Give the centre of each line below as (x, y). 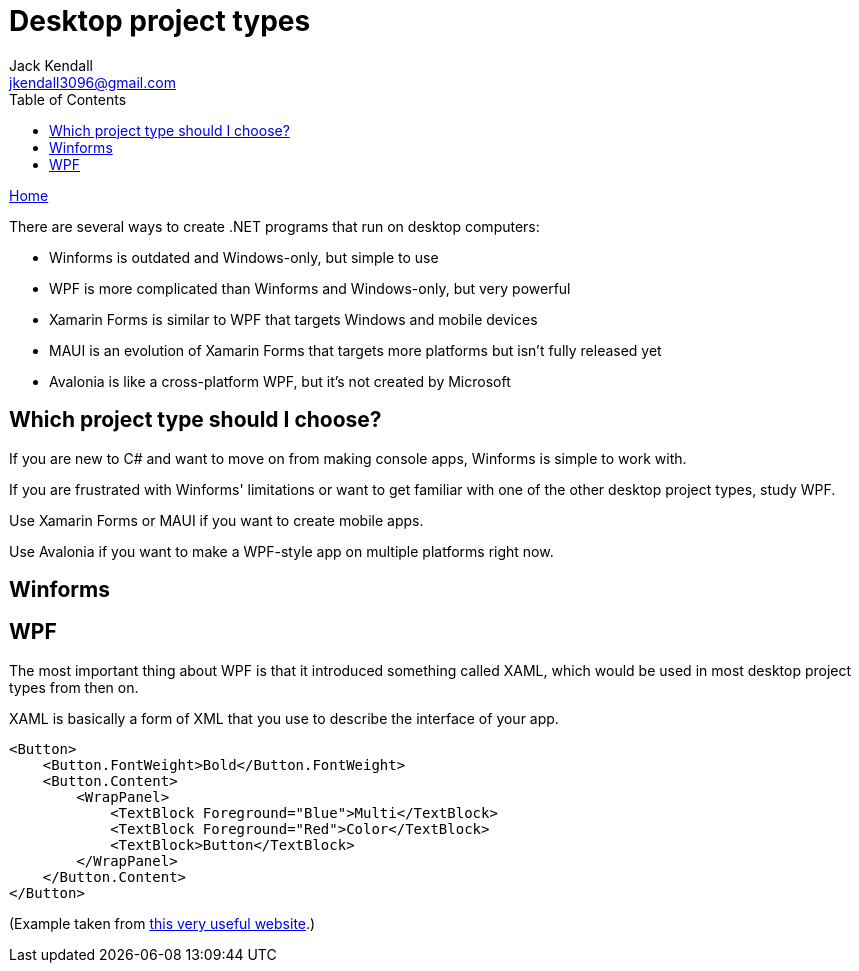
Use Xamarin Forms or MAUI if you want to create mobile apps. (216, 520)
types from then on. (74, 687)
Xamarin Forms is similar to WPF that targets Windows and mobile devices (293, 319)
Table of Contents (68, 99)
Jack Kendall (51, 65)
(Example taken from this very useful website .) (162, 923)
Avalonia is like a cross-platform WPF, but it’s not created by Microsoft (280, 381)
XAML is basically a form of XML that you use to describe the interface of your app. (284, 718)
